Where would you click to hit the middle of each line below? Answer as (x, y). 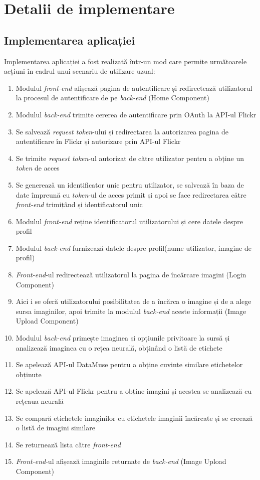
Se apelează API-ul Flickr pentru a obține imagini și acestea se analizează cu (134, 391)
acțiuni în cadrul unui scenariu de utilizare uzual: (80, 71)
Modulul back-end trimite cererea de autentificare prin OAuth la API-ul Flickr (136, 114)
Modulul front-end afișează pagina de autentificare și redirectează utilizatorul (134, 88)
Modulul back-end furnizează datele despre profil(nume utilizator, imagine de (134, 248)
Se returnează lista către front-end (68, 444)
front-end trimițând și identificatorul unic (79, 204)
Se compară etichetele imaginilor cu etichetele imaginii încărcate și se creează (134, 418)
